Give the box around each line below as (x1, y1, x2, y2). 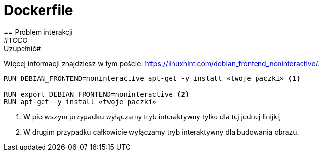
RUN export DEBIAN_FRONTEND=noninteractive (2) (4, 90, 190, 98)
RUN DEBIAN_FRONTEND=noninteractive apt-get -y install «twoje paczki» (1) (4, 74, 301, 82)
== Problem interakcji (4, 27, 73, 36)
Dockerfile (4, 2, 73, 19)
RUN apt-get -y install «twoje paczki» (4, 97, 156, 106)
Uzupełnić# (4, 44, 41, 53)
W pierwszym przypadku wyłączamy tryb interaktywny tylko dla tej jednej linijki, (23, 112, 281, 121)
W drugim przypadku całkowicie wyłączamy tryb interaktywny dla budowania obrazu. (23, 127, 299, 136)
